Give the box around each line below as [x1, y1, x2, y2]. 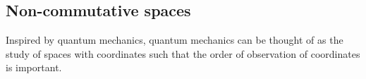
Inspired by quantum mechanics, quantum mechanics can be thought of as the [6, 32, 343, 47]
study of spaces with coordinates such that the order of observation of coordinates [6, 46, 360, 61]
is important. [6, 60, 62, 75]
